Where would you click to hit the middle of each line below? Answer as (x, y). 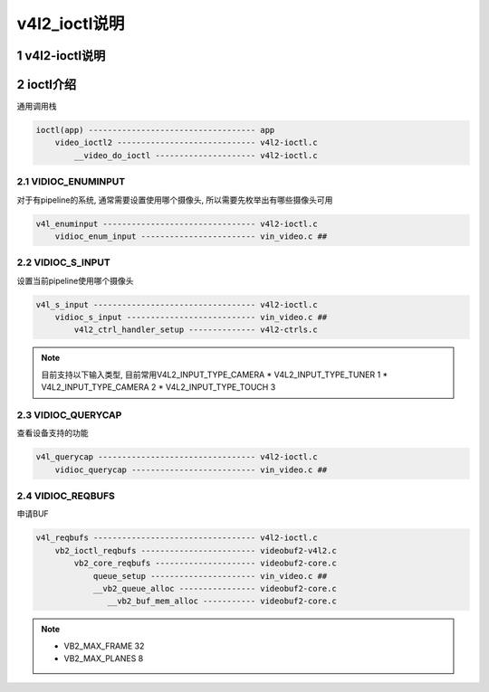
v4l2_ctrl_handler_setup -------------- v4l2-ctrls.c (196, 330)
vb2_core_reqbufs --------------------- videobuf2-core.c (205, 564)
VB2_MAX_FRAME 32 (104, 646)
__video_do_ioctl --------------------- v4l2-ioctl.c (196, 155)
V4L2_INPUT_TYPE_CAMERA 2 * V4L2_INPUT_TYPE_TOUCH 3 (158, 387)
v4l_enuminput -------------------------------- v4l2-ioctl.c (177, 223)
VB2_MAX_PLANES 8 (104, 659)
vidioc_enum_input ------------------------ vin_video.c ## (191, 236)
